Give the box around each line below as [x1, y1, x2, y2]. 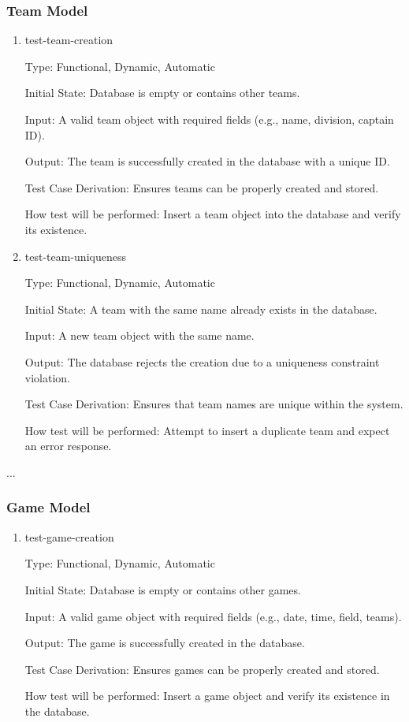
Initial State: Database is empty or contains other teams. [24, 84, 300, 101]
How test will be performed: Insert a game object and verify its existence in [24, 687, 390, 704]
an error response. [24, 437, 112, 454]
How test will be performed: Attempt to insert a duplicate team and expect [24, 422, 390, 438]
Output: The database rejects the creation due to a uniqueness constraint [24, 353, 380, 370]
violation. [24, 369, 70, 385]
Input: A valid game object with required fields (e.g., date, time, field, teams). [24, 608, 402, 624]
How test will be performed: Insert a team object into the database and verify [24, 206, 401, 222]
